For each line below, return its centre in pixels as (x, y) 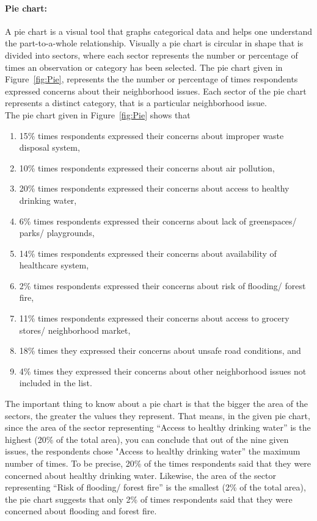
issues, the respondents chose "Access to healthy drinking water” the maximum (153, 451)
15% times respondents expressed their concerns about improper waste (151, 135)
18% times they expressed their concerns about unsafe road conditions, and (160, 350)
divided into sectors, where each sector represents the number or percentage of (151, 55)
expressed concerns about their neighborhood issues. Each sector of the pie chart (156, 91)
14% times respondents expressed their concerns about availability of (148, 253)
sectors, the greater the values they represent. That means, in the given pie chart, (158, 415)
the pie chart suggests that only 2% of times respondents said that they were (149, 499)
